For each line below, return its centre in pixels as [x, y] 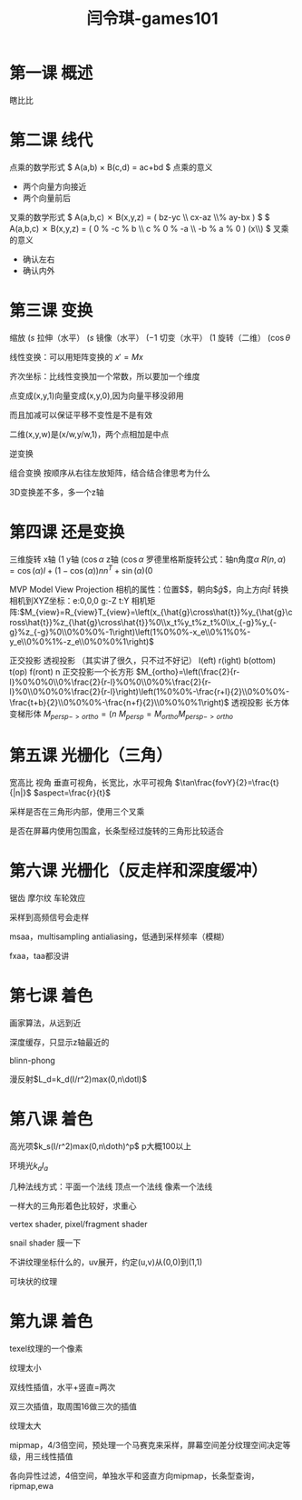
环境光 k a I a [29, 1166]
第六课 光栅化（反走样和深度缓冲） [138, 871]
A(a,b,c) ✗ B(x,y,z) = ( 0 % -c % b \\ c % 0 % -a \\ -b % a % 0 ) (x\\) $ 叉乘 [149, 228]
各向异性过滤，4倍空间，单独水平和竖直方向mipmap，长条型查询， [134, 1475]
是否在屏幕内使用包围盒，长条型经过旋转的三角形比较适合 [117, 831]
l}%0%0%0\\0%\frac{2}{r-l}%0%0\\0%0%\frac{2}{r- [110, 682]
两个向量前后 [46, 197]
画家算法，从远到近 [45, 1023]
